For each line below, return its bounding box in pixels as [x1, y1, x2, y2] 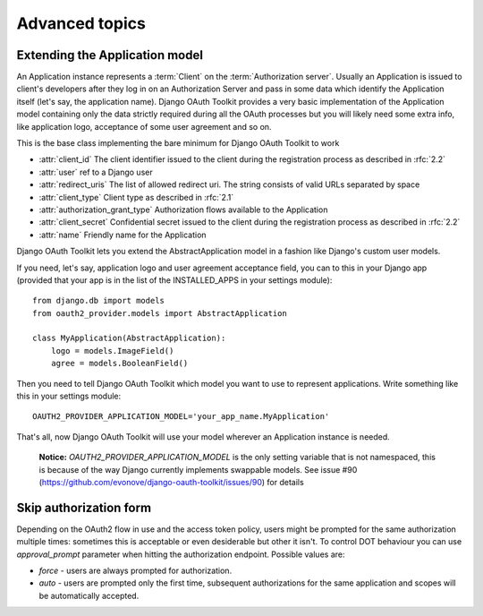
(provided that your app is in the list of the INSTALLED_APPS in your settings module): [16, 274, 333, 286]
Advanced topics [16, 13, 147, 33]
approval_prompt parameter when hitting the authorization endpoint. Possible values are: [16, 549, 345, 560]
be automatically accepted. [38, 590, 140, 601]
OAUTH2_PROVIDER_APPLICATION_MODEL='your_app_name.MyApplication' [32, 412, 330, 422]
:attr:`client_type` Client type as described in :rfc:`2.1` [38, 192, 234, 202]
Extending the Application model [16, 47, 203, 63]
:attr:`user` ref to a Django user [38, 167, 153, 177]
